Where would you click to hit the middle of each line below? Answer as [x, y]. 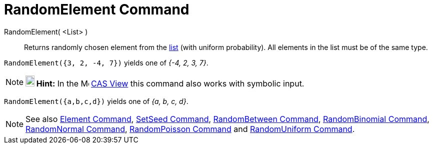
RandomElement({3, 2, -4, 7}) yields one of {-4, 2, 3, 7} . [106, 62]
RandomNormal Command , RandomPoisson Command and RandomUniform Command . [190, 129]
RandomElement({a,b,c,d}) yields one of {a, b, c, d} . [96, 101]
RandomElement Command [97, 9]
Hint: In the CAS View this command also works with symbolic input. [170, 83]
